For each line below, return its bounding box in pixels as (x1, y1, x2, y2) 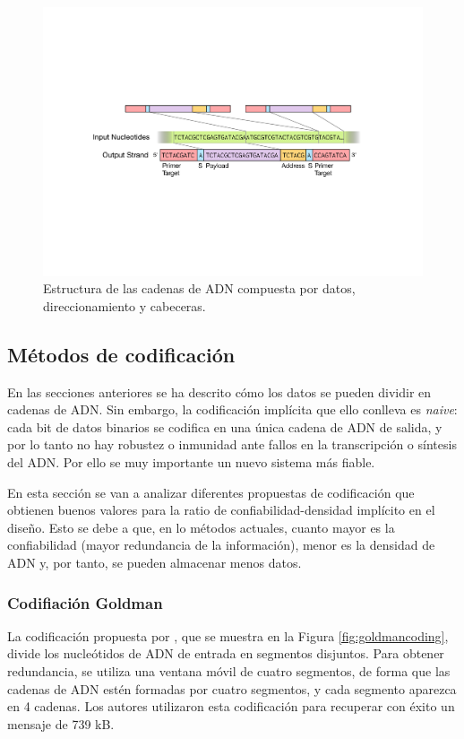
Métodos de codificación (7, 340, 236, 368)
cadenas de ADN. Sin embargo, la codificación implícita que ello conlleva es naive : (7, 400, 458, 419)
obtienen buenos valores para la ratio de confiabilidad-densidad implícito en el (7, 500, 435, 519)
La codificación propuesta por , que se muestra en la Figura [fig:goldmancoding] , (7, 626, 449, 645)
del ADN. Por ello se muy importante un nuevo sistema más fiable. (7, 453, 375, 472)
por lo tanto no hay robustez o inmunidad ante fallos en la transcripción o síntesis (7, 435, 457, 454)
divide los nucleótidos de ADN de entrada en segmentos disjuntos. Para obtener (7, 644, 444, 663)
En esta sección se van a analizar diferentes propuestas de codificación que (7, 483, 415, 501)
